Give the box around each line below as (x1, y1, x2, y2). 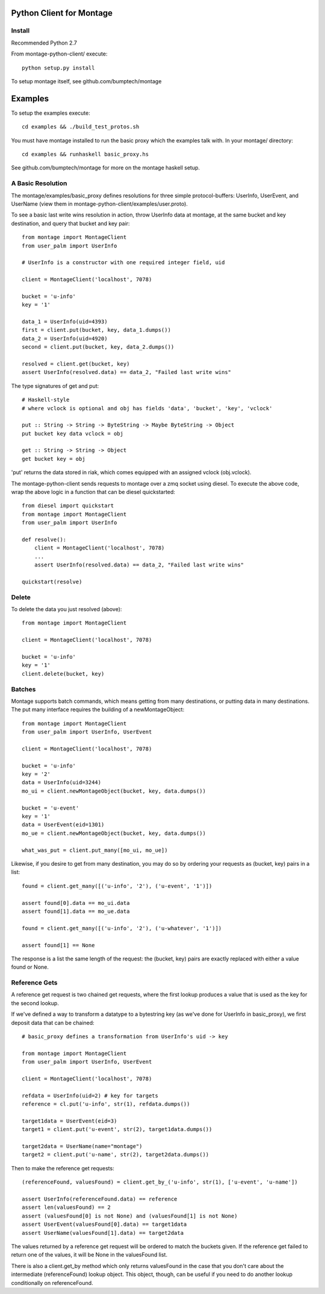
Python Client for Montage (11, 8, 113, 18)
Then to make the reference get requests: (11, 1164, 114, 1172)
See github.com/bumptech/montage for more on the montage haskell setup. (11, 164, 200, 171)
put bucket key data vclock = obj (22, 430, 123, 437)
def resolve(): (22, 536, 67, 543)
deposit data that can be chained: (11, 1019, 94, 1026)
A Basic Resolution (11, 179, 67, 188)
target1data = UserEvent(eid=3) (22, 1117, 117, 1124)
